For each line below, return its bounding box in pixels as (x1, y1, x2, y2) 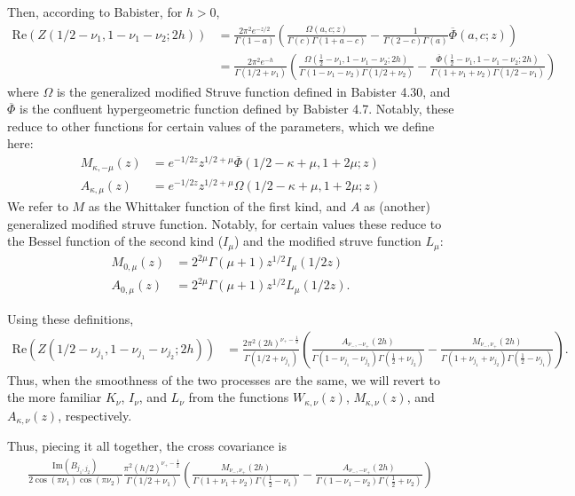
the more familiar (7, 388, 102, 406)
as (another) (364, 197, 430, 216)
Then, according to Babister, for (7, 3, 183, 20)
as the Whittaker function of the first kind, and (88, 197, 347, 216)
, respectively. (58, 405, 132, 424)
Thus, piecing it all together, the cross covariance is (7, 437, 287, 455)
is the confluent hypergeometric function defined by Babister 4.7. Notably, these (20, 99, 454, 118)
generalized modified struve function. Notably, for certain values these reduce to (7, 214, 442, 232)
